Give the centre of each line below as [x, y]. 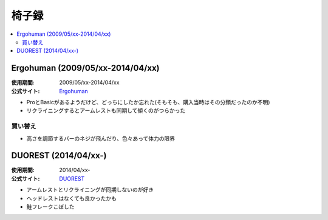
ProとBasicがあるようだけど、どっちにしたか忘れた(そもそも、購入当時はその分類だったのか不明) [148, 102]
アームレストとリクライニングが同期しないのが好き [90, 190]
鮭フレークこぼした [50, 207]
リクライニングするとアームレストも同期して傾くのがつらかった [106, 111]
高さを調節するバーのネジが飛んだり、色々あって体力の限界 [101, 138]
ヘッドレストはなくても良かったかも [71, 198]
